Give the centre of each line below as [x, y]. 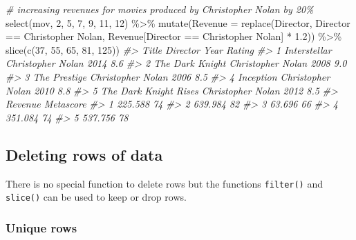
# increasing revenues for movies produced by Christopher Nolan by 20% [160, 9]
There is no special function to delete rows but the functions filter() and [165, 183]
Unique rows [41, 227]
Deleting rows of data [84, 154]
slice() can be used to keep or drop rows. [96, 197]
